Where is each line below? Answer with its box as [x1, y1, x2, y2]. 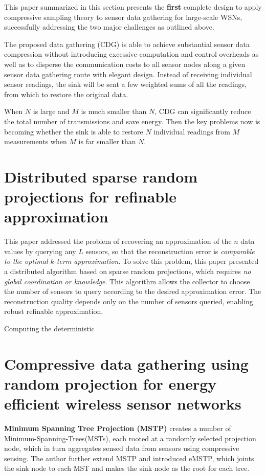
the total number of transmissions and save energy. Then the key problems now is [4, 116, 260, 126]
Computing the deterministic [4, 323, 95, 333]
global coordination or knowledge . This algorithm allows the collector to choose [4, 276, 250, 286]
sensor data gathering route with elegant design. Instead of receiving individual [4, 69, 252, 79]
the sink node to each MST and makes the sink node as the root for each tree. [4, 463, 250, 473]
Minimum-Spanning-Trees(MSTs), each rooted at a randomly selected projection [4, 433, 256, 443]
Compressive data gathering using [4, 353, 249, 374]
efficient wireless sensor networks [4, 393, 241, 414]
